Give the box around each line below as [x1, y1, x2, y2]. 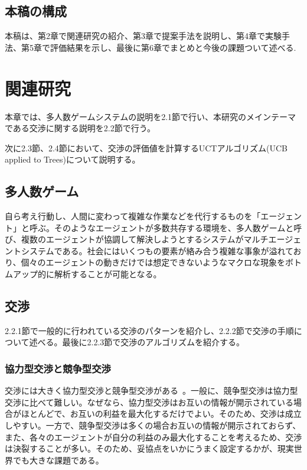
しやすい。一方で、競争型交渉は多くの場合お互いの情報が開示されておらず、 [5, 419, 301, 432]
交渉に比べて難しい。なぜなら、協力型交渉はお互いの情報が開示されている [5, 396, 294, 408]
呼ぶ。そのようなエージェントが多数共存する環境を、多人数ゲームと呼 [29, 221, 302, 234]
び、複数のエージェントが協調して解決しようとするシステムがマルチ [5, 233, 269, 245]
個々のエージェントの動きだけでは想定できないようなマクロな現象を [21, 256, 285, 268]
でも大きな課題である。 [12, 453, 104, 466]
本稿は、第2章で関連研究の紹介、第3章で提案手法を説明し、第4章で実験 [5, 30, 282, 42]
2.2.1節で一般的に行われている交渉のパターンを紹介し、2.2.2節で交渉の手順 [5, 324, 294, 336]
